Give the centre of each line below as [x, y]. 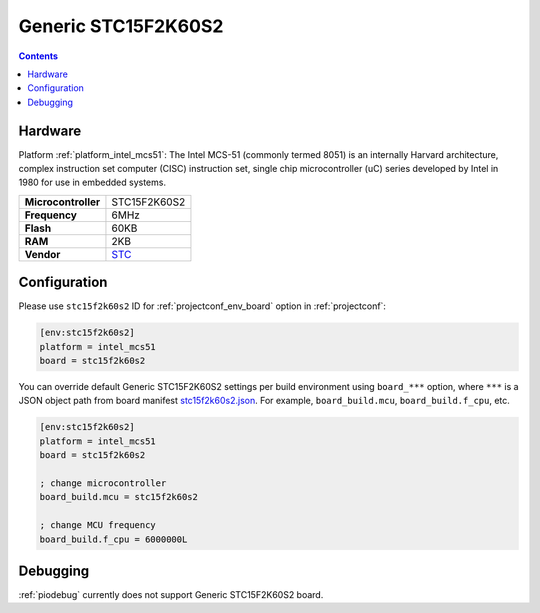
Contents [38, 56]
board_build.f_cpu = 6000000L [113, 539]
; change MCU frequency [98, 525]
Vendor [42, 254]
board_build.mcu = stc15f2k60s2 [119, 497]
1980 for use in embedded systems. [92, 182]
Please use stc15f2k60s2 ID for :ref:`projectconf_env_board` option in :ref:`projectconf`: [202, 306]
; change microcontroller [103, 483]
